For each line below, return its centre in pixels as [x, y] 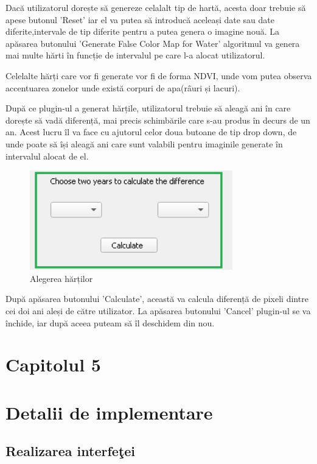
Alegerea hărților [61, 278]
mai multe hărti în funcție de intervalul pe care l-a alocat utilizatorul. [135, 55]
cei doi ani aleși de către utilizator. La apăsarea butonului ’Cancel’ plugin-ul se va [158, 311]
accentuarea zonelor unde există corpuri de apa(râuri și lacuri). [123, 87]
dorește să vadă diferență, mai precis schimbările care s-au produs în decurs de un [158, 120]
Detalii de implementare [109, 412]
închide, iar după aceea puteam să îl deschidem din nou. [110, 322]
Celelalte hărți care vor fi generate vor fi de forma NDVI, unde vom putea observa [159, 75]
